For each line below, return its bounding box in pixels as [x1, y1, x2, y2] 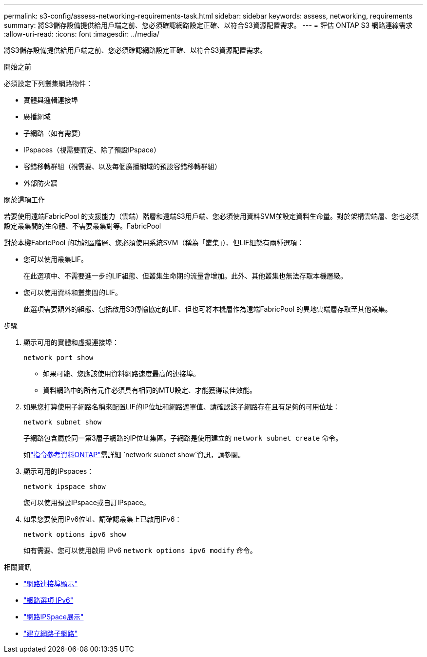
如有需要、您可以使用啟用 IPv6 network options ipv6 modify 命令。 [23, 546, 257, 554]
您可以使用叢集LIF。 [23, 255, 88, 263]
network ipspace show [23, 483, 106, 490]
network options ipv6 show [23, 530, 126, 538]
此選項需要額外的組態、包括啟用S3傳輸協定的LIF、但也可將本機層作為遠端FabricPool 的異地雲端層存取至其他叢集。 [23, 305, 392, 313]
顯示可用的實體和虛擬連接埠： [23, 338, 119, 346]
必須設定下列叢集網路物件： [4, 79, 93, 87]
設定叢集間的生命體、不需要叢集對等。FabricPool [4, 222, 161, 230]
